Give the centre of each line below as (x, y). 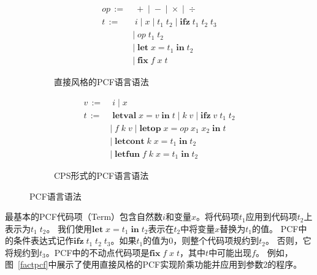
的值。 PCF (275, 228)
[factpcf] (33, 264)
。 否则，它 (288, 240)
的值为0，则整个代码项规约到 (201, 240)
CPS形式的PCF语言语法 (101, 175)
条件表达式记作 (43, 240)
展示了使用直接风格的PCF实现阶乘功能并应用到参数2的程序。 (179, 264)
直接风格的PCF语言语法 (101, 82)
